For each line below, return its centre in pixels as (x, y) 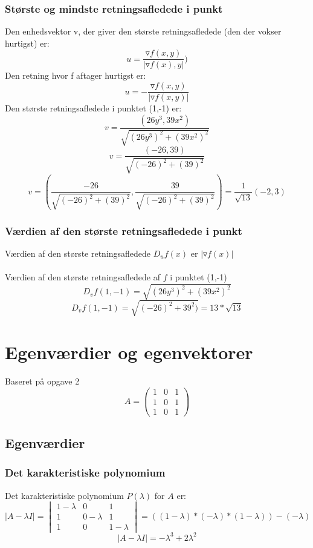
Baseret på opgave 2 (42, 381)
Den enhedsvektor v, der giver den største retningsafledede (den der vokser (143, 31)
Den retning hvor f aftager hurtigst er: (76, 75)
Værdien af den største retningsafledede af (83, 277)
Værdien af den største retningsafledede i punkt (124, 230)
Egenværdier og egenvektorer (129, 352)
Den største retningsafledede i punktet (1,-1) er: (93, 108)
